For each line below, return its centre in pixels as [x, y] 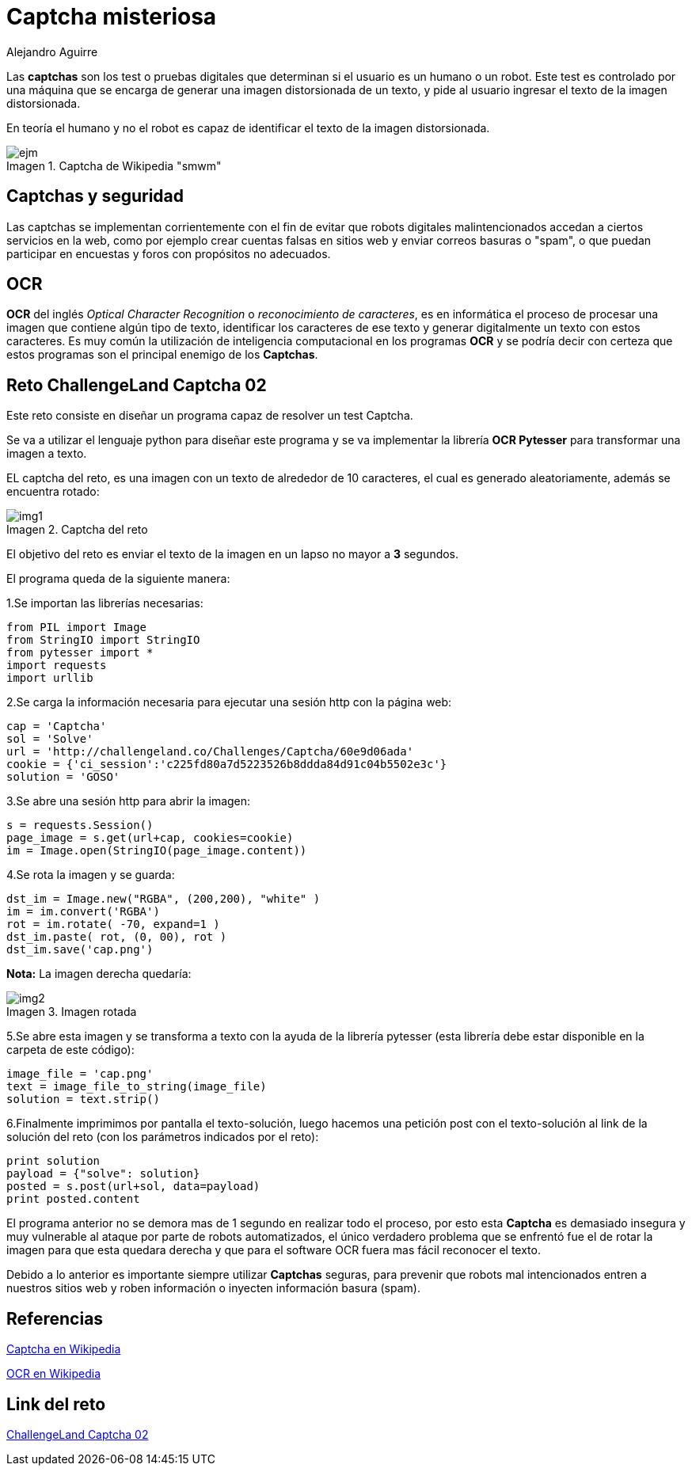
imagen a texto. [47, 454]
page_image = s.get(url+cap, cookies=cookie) [150, 838]
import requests [57, 666]
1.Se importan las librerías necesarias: [105, 603]
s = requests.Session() [80, 825]
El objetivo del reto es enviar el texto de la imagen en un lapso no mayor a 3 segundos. [233, 554]
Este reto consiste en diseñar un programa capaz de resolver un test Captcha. [210, 416]
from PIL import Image [77, 628]
